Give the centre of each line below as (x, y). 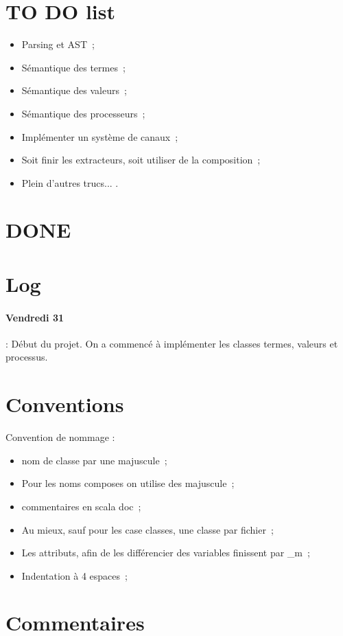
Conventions (65, 404)
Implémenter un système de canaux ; (100, 136)
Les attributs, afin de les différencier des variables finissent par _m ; (166, 553)
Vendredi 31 (35, 317)
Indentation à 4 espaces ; (74, 575)
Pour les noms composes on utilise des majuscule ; (128, 483)
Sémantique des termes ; (73, 67)
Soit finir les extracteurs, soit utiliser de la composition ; (141, 160)
